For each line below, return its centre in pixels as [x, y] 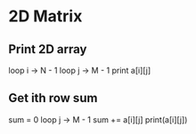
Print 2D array [48, 49]
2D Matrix [45, 16]
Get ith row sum [53, 98]
